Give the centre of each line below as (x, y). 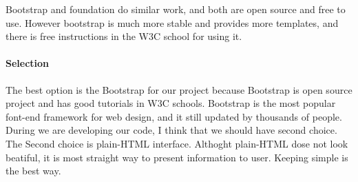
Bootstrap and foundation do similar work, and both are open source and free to (176, 9)
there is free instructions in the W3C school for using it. (124, 36)
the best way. (33, 171)
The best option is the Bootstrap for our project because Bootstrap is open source (179, 89)
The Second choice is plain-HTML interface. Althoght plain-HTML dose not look (177, 143)
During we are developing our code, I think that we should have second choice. (171, 130)
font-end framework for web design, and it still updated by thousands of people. (174, 116)
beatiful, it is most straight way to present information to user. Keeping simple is (177, 157)
